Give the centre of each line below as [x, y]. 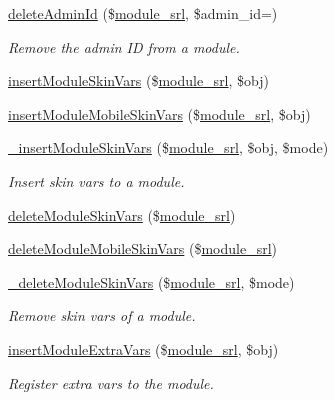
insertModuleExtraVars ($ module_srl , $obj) [143, 348]
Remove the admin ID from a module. [124, 46]
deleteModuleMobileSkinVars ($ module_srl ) [143, 248]
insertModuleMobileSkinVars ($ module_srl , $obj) [159, 113]
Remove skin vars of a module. [102, 315]
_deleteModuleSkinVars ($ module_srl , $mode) [151, 281]
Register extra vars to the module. [111, 382]
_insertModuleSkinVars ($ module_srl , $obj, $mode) [168, 147]
